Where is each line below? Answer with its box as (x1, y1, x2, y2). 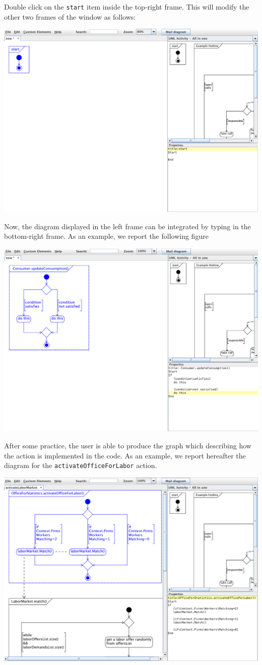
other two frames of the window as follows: (4, 11, 136, 22)
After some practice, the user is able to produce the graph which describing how (4, 440, 251, 451)
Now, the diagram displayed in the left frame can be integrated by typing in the (4, 221, 251, 231)
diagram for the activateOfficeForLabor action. (4, 460, 157, 471)
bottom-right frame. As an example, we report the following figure (4, 231, 209, 241)
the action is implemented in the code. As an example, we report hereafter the (4, 450, 246, 460)
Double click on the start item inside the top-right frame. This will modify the (4, 2, 249, 12)
